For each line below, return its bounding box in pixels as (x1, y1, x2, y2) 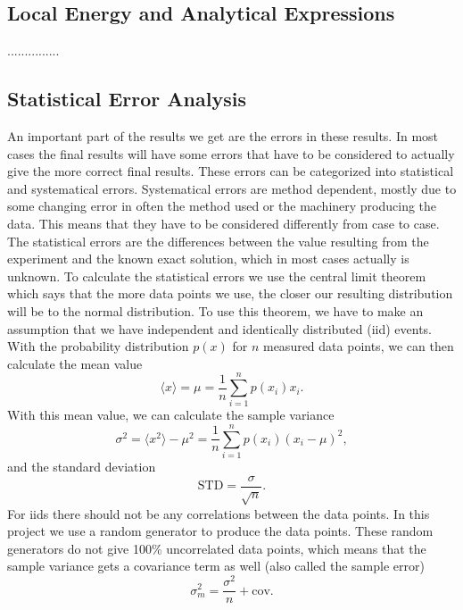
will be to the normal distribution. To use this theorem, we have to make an (7, 301, 424, 320)
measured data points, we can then (262, 337, 454, 355)
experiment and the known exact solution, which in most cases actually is (7, 249, 409, 268)
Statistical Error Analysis (7, 85, 246, 113)
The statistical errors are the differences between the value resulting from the (7, 231, 429, 250)
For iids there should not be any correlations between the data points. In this (7, 504, 430, 522)
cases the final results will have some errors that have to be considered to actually (7, 144, 455, 163)
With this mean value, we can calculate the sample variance (7, 405, 335, 424)
